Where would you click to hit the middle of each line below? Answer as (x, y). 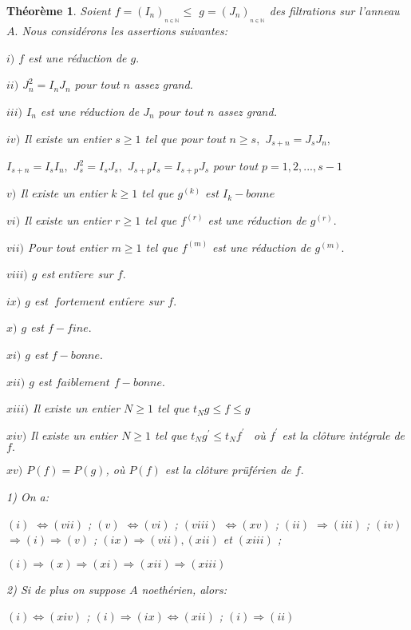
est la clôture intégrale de (343, 435)
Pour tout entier (67, 247)
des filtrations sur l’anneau (334, 10)
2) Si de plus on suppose (66, 589)
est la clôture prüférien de (228, 470)
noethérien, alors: (184, 589)
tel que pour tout (185, 138)
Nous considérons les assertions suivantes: (125, 31)
